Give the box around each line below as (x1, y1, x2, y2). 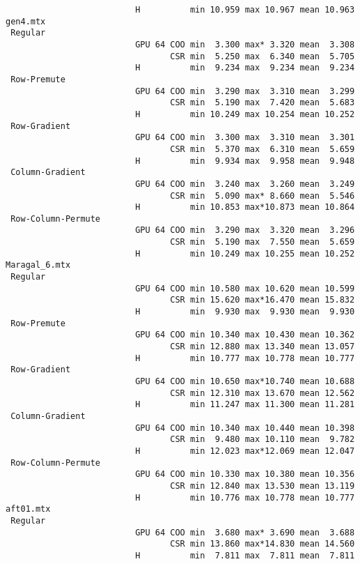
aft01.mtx (6, 504, 51, 515)
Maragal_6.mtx (6, 260, 71, 270)
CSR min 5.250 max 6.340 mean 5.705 (170, 51, 355, 61)
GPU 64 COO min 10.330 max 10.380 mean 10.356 (135, 469, 355, 480)
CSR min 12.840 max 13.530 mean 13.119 (170, 480, 355, 491)
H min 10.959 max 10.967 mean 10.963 (135, 5, 355, 15)
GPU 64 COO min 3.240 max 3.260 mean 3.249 (135, 178, 355, 189)
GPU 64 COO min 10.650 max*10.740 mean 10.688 (135, 376, 355, 386)
